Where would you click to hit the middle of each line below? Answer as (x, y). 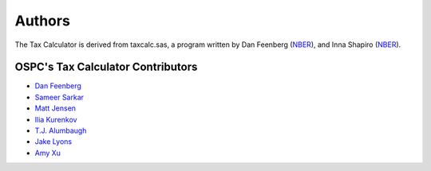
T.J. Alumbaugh (61, 130)
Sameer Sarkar (59, 97)
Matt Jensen (55, 108)
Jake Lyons (53, 142)
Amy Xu (48, 153)
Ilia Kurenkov (56, 119)
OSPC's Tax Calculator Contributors (106, 67)
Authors (43, 21)
